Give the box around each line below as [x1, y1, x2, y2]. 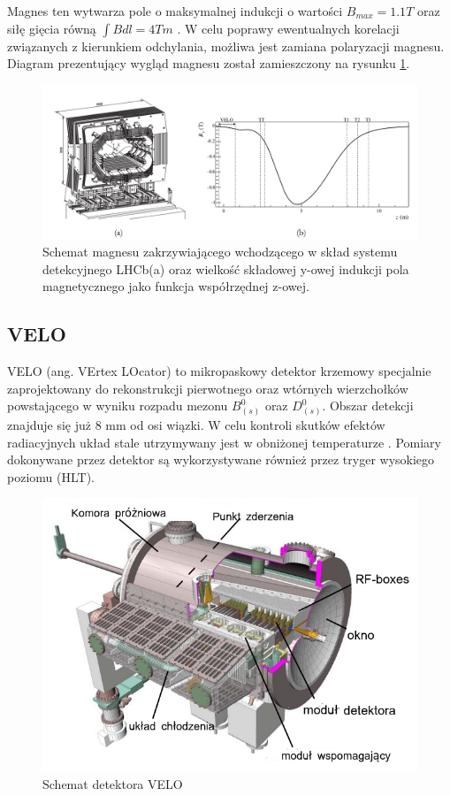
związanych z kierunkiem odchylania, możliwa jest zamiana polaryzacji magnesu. [7, 36, 445, 55]
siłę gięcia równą [7, 19, 96, 37]
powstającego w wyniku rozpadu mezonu [7, 396, 228, 415]
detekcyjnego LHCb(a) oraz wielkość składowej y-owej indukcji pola [42, 259, 409, 278]
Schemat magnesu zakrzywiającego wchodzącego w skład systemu [42, 242, 398, 261]
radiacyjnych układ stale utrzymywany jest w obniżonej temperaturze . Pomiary [7, 432, 441, 451]
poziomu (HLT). [7, 467, 95, 486]
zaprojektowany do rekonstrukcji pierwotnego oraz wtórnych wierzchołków [7, 379, 408, 397]
